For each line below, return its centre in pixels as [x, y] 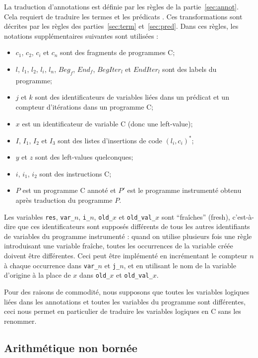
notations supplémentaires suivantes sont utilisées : [81, 35]
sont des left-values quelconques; [84, 157]
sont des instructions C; [75, 173]
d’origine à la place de [37, 275]
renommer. [20, 321]
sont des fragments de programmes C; [118, 52]
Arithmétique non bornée [71, 347]
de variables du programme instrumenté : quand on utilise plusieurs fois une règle [128, 236]
